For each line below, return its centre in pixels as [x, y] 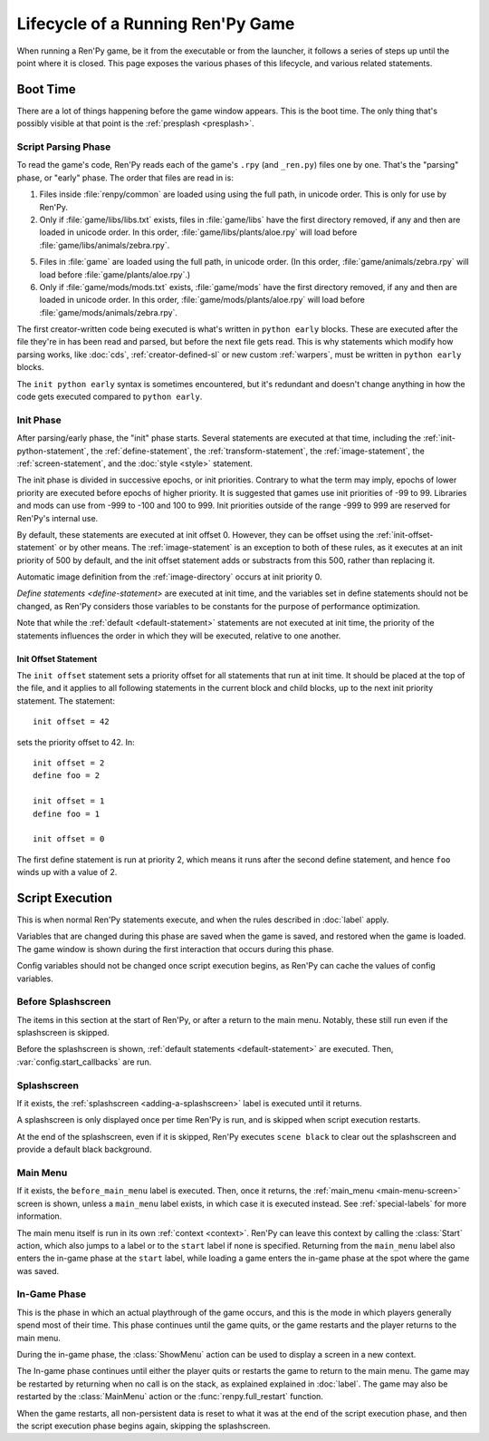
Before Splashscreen [64, 1002]
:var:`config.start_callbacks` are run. [84, 1062]
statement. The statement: [66, 701]
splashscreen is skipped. [63, 1033]
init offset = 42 [71, 722]
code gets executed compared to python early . [110, 397]
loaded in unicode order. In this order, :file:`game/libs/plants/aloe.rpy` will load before [198, 232]
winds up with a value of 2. [67, 872]
